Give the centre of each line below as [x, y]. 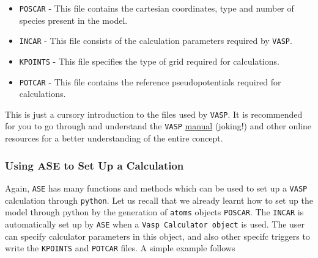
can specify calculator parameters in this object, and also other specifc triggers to [157, 236]
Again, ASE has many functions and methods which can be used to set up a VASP [156, 188]
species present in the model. [73, 20]
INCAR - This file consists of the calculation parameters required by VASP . [156, 41]
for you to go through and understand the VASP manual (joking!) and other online [158, 126]
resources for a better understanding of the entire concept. [114, 138]
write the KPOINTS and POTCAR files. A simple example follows [120, 248]
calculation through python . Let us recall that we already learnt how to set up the [159, 200]
